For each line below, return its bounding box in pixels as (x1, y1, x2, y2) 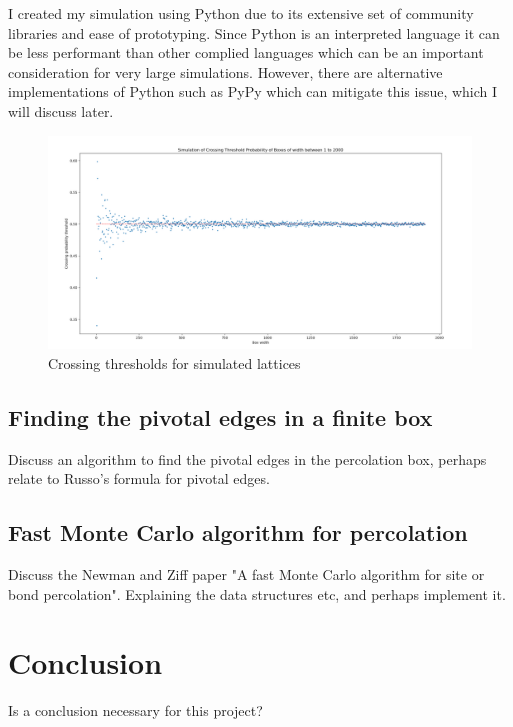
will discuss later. (8, 100, 114, 121)
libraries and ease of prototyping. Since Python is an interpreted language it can (8, 22, 500, 43)
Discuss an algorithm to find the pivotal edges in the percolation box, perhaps (8, 448, 487, 469)
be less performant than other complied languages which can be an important (8, 42, 484, 63)
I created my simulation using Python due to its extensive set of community (8, 3, 474, 23)
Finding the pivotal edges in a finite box (8, 401, 433, 432)
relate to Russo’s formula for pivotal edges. (8, 468, 270, 489)
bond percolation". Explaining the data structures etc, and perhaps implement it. (8, 583, 506, 604)
